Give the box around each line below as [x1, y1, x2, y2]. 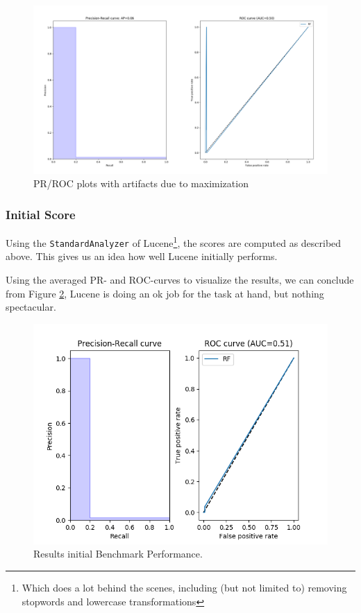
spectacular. [6, 300, 56, 314]
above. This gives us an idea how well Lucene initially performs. [6, 249, 278, 264]
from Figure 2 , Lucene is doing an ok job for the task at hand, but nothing [6, 286, 324, 300]
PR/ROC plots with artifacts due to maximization [33, 176, 249, 191]
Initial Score [6, 205, 76, 223]
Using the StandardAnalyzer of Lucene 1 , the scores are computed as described [6, 234, 342, 250]
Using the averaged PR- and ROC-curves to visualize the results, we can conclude [6, 272, 354, 286]
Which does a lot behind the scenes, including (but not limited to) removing [22, 580, 347, 594]
